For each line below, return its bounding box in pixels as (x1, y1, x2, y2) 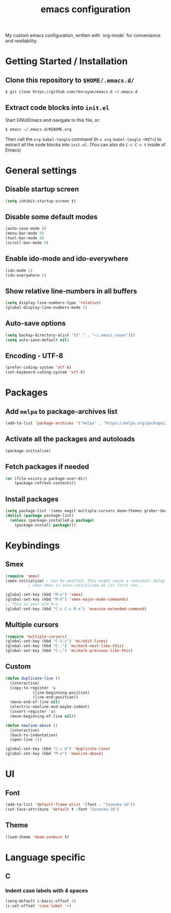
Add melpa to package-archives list (5, 407, 118, 416)
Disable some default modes (5, 213, 98, 221)
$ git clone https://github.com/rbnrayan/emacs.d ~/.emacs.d (5, 89, 138, 95)
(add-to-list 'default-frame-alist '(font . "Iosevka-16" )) (5, 802, 136, 807)
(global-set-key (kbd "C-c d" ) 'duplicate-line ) (5, 746, 110, 751)
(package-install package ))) (14, 523, 76, 528)
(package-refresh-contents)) (14, 481, 76, 486)
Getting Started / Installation (5, 56, 128, 67)
